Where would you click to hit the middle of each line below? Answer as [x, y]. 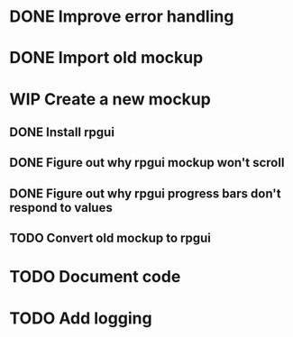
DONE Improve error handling [122, 17]
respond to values [61, 208]
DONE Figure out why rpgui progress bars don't [145, 193]
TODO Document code [95, 277]
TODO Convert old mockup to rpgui [110, 238]
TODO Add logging [81, 318]
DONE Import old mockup [106, 58]
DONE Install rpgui [62, 132]
